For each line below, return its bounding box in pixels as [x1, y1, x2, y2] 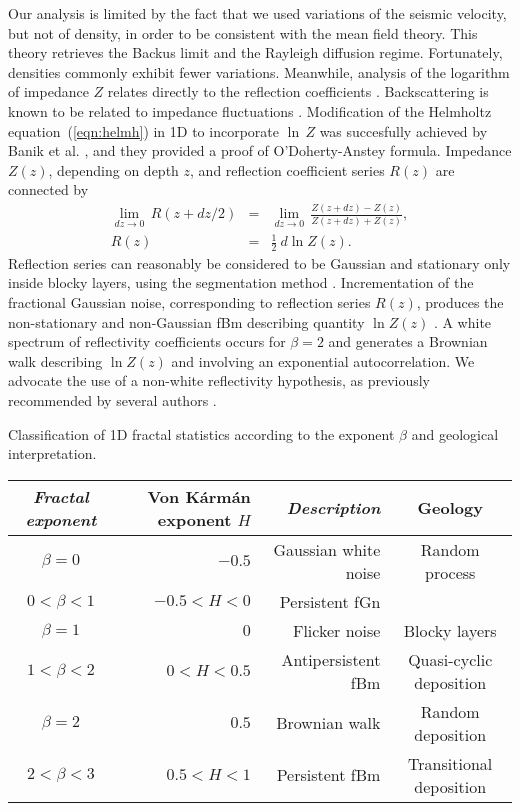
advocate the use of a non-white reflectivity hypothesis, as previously [8, 370, 431, 391]
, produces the [416, 292, 504, 313]
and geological [411, 423, 499, 444]
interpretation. [8, 443, 97, 464]
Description [286, 496, 381, 520]
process [424, 560, 476, 584]
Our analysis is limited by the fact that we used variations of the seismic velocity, [8, 3, 507, 23]
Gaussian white [273, 537, 381, 561]
